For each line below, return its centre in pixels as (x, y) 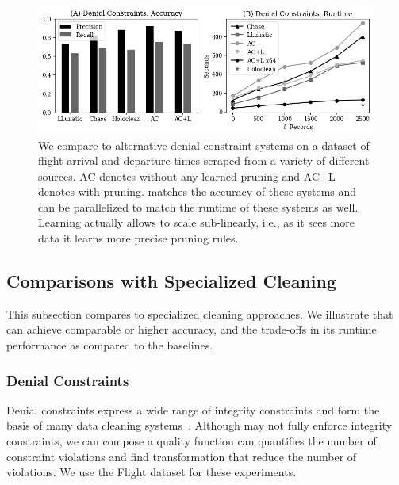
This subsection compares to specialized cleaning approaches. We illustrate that (200, 313)
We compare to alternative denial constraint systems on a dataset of (204, 145)
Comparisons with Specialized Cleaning (172, 281)
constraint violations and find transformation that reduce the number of (182, 456)
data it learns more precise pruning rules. (138, 238)
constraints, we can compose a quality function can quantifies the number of (192, 441)
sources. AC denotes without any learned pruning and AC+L (187, 176)
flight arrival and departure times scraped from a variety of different (204, 160)
